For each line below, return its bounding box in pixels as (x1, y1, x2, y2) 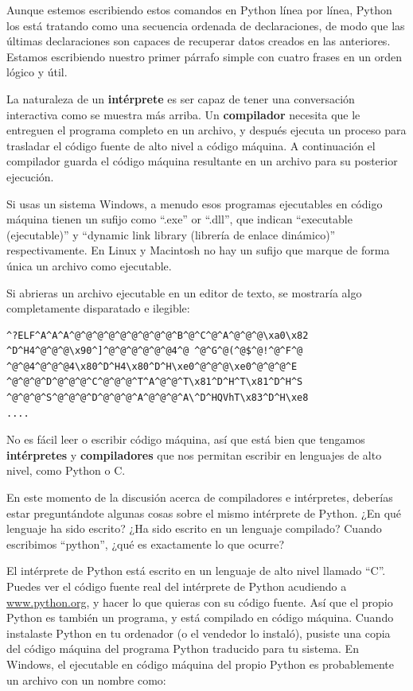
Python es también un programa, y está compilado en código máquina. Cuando (6, 609, 394, 626)
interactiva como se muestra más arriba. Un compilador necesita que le (6, 106, 360, 122)
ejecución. (6, 168, 54, 184)
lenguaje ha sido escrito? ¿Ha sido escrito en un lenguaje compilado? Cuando (6, 520, 382, 537)
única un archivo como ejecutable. (6, 257, 172, 274)
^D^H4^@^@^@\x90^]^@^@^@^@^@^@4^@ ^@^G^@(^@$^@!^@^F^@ (6, 345, 303, 357)
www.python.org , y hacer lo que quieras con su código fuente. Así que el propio (6, 593, 393, 610)
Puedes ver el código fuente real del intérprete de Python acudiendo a (6, 578, 347, 594)
